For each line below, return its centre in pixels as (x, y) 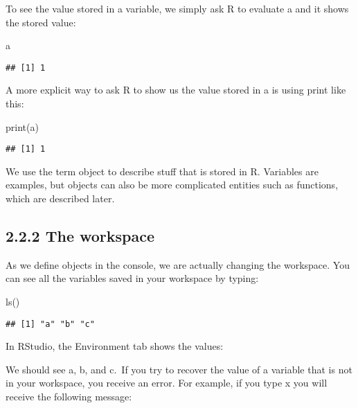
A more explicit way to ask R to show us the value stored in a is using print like (176, 90)
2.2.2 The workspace (80, 236)
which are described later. (60, 198)
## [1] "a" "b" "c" (50, 324)
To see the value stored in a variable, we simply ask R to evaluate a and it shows (177, 8)
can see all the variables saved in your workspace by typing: (132, 278)
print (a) (22, 126)
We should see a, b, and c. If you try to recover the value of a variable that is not (179, 369)
